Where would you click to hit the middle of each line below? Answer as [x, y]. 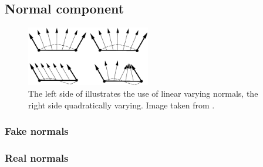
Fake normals [37, 131]
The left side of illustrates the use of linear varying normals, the [143, 93]
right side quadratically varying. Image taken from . [122, 105]
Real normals [37, 157]
